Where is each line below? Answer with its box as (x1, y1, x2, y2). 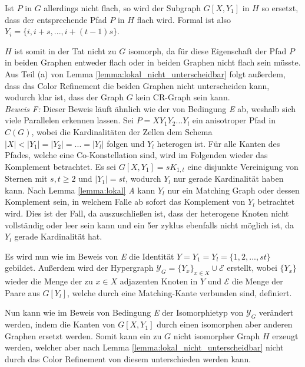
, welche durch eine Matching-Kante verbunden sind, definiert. (67, 286, 292, 299)
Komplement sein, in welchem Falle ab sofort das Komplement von (5, 195, 246, 208)
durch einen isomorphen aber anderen (157, 318, 293, 330)
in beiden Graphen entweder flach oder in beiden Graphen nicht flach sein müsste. (5, 56, 301, 68)
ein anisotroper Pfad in (192, 114, 276, 126)
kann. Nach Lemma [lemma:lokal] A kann (5, 183, 155, 196)
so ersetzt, (261, 2, 299, 14)
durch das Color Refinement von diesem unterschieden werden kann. (5, 352, 251, 365)
